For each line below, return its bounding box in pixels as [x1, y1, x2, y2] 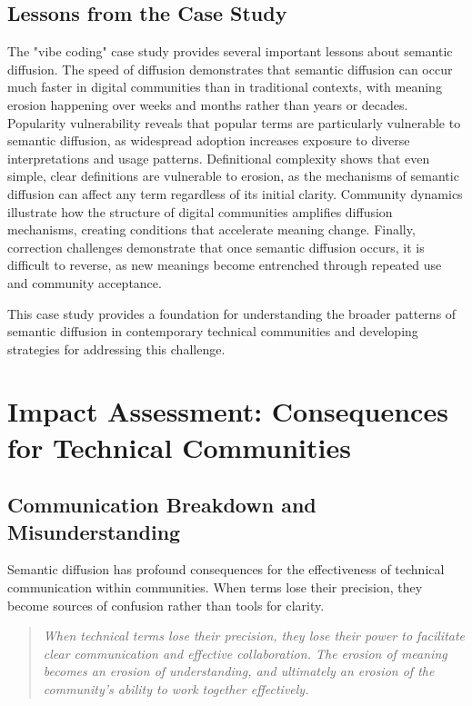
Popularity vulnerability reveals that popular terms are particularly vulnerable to [7, 113, 461, 132]
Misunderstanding [7, 517, 181, 545]
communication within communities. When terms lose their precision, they [7, 578, 423, 597]
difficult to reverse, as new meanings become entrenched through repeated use [7, 255, 442, 274]
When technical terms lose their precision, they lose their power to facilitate [43, 626, 466, 645]
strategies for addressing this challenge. [7, 339, 226, 358]
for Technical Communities [7, 428, 351, 465]
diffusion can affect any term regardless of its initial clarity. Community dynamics [7, 184, 463, 203]
